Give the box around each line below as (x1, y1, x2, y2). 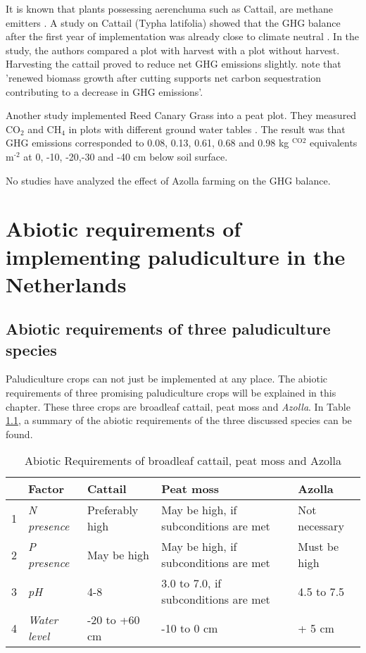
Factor (28, 480, 65, 497)
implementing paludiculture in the (6, 242, 346, 270)
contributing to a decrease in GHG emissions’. (6, 84, 203, 99)
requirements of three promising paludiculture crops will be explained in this (6, 385, 336, 400)
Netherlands (6, 269, 127, 298)
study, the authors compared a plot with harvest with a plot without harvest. (6, 42, 340, 57)
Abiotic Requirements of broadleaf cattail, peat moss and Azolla (25, 452, 341, 469)
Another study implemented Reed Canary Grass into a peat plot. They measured (6, 108, 357, 123)
